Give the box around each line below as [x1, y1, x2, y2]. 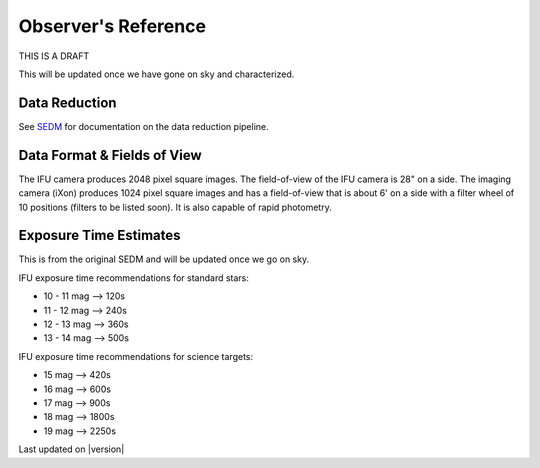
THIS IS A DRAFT [18, 50, 90, 62]
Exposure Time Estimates [18, 227, 181, 244]
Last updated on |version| [18, 443, 125, 455]
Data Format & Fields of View [18, 146, 202, 164]
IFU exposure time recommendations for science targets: [18, 350, 254, 362]
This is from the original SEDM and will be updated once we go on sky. [18, 253, 310, 265]
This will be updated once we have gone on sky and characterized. [18, 68, 295, 80]
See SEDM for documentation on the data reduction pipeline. [18, 120, 269, 132]
